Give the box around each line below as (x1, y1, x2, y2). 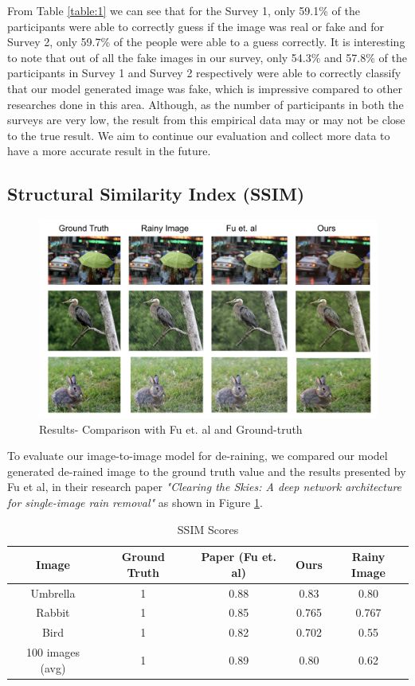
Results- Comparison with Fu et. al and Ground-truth (39, 420, 303, 437)
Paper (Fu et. (201, 548, 277, 565)
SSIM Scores (177, 520, 239, 537)
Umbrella (30, 584, 76, 601)
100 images (25, 644, 80, 661)
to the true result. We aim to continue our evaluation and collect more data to (7, 127, 390, 143)
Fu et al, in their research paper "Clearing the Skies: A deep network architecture (7, 478, 402, 495)
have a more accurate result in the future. (7, 142, 211, 159)
